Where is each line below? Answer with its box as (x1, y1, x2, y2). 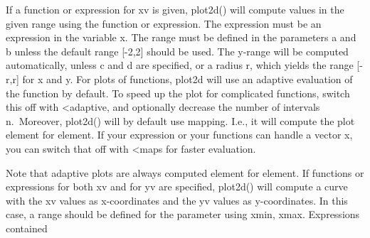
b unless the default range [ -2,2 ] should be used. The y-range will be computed (6, 43, 349, 58)
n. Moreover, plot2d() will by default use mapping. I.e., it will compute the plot (6, 113, 355, 128)
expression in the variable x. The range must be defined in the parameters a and (6, 30, 356, 45)
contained (6, 220, 48, 235)
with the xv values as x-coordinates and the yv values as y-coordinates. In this (6, 193, 348, 207)
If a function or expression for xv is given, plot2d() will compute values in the (6, 2, 344, 16)
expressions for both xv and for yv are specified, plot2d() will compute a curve (6, 179, 348, 194)
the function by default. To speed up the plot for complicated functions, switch (6, 85, 350, 100)
